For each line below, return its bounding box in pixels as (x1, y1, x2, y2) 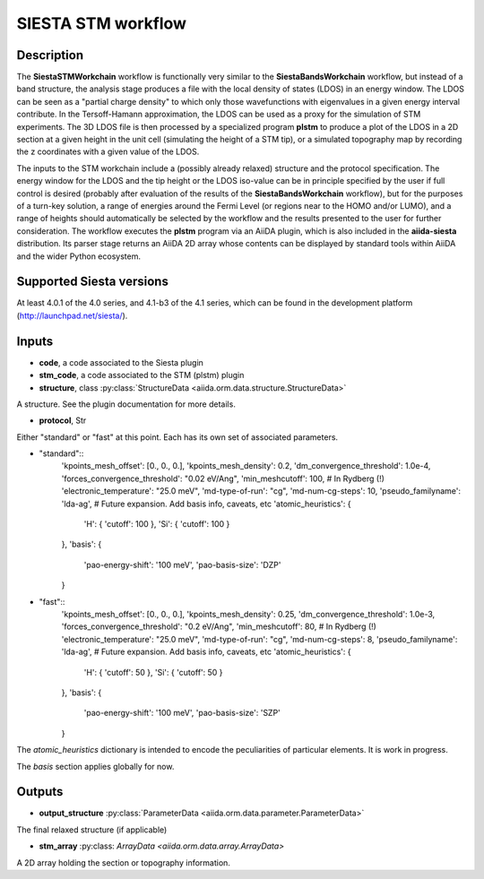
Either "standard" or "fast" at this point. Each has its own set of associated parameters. (16, 431, 339, 443)
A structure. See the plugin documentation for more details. (16, 399, 237, 409)
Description (16, 47, 84, 63)
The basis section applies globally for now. (16, 761, 175, 771)
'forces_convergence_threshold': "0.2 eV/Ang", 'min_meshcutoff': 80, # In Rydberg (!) (61, 621, 376, 632)
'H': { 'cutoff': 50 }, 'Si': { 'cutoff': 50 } (83, 667, 223, 677)
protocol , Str (39, 415, 87, 426)
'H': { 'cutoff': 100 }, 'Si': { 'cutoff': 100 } (83, 519, 230, 530)
